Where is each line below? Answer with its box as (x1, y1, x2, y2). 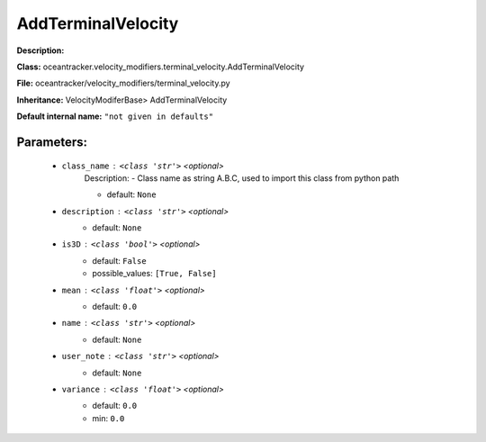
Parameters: (16, 134, 87, 149)
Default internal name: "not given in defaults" (16, 111, 214, 122)
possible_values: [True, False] (92, 268, 217, 279)
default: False (92, 255, 148, 266)
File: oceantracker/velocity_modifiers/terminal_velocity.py (16, 77, 230, 89)
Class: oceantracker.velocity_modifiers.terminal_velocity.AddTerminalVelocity (16, 61, 305, 72)
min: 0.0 (92, 412, 125, 423)
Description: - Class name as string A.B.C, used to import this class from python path (84, 172, 400, 184)
